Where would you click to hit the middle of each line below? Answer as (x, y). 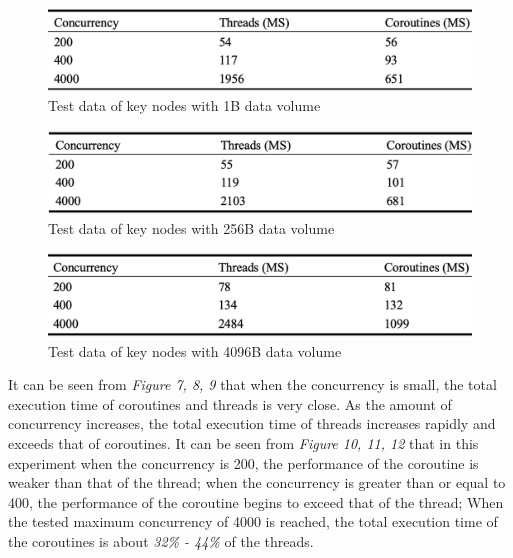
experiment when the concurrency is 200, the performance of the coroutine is (243, 462)
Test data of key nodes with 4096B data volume (195, 350)
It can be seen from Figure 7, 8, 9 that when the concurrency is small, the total (252, 384)
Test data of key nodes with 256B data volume (191, 227)
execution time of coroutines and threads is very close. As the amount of (230, 403)
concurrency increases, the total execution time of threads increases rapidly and (252, 423)
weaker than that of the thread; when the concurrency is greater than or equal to (257, 482)
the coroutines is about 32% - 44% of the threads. (161, 540)
